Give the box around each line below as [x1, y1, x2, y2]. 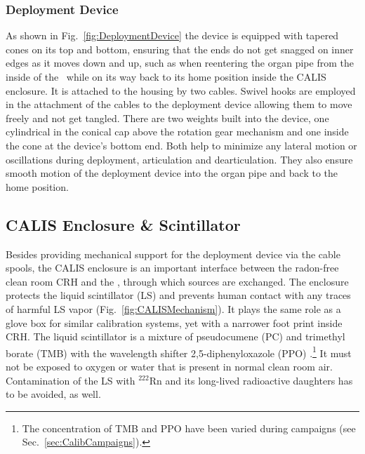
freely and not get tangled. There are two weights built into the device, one [6, 110, 329, 125]
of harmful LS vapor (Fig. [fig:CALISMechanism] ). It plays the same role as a [6, 301, 341, 316]
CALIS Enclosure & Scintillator [6, 213, 241, 235]
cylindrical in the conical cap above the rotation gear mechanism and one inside [6, 124, 349, 139]
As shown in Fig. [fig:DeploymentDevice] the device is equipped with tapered [6, 28, 339, 43]
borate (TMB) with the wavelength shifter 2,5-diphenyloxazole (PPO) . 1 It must [6, 343, 352, 360]
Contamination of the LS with [6, 373, 135, 387]
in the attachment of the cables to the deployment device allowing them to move [6, 97, 352, 112]
